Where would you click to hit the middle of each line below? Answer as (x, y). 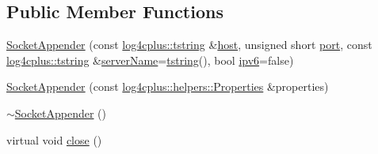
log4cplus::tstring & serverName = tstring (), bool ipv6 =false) (150, 60)
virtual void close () (54, 139)
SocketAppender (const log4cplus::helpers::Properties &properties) (168, 86)
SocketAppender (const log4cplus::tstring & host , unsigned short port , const (189, 45)
